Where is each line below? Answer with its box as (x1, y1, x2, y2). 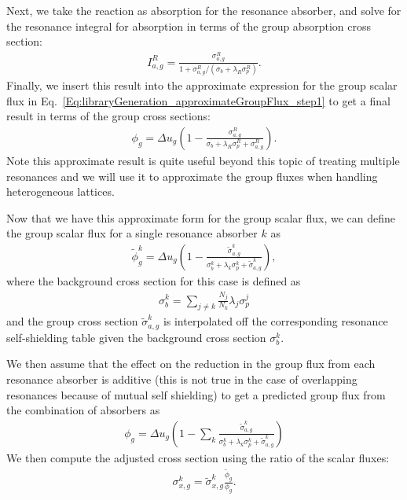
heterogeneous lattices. (6, 183, 115, 200)
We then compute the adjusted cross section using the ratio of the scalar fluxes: (6, 449, 390, 465)
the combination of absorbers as (6, 402, 160, 418)
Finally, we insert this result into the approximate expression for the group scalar (6, 77, 398, 94)
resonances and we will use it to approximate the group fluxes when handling (6, 167, 378, 184)
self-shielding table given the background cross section (6, 329, 266, 345)
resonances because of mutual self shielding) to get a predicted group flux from (6, 386, 386, 403)
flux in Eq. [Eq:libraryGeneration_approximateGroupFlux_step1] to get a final (6, 92, 390, 108)
